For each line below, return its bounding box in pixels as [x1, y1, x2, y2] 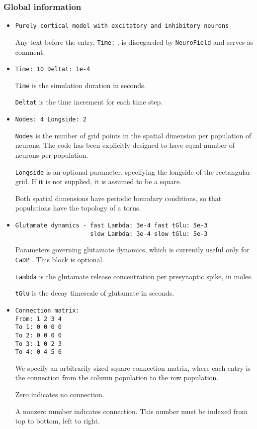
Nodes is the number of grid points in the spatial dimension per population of [15, 130, 252, 140]
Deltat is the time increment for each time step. [15, 97, 163, 107]
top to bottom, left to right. [15, 416, 100, 426]
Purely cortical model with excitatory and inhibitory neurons [15, 22, 229, 30]
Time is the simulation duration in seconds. [15, 80, 146, 90]
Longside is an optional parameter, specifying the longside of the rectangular [15, 166, 251, 177]
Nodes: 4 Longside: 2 [15, 116, 86, 123]
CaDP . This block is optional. [15, 254, 104, 264]
